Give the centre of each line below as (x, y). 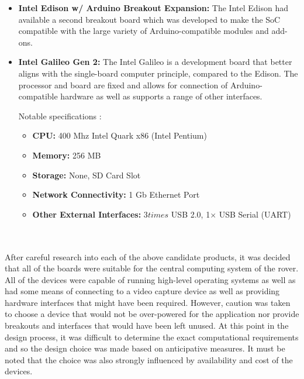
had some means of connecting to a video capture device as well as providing (142, 291)
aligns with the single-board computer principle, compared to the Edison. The (158, 73)
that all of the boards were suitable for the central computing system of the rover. (152, 268)
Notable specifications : (60, 116)
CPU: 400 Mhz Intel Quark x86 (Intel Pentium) (120, 135)
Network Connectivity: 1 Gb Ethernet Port (116, 194)
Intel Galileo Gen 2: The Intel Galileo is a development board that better (155, 62)
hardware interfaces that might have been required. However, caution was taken (148, 302)
